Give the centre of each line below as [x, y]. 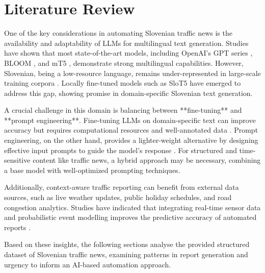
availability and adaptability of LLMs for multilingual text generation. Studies [126, 43]
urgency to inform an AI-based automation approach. [88, 264]
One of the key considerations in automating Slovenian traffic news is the [118, 33]
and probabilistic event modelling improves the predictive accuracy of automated [130, 217]
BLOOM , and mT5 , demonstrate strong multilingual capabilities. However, [124, 63]
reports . [17, 227]
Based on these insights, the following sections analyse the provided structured [127, 244]
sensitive [17, 160]
